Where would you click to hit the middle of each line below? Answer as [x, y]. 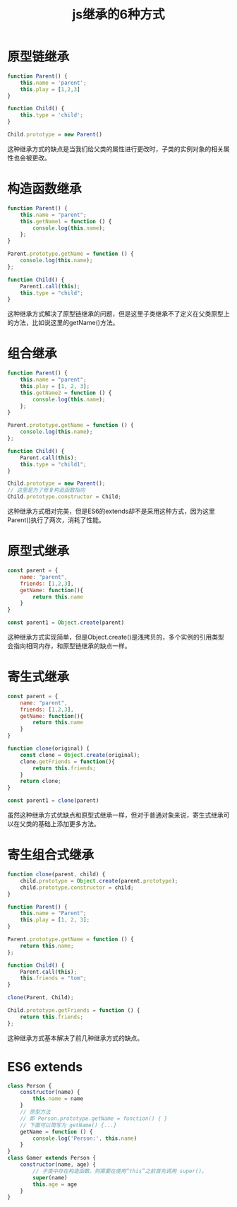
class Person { [30, 1085]
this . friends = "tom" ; [53, 978]
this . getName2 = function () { [66, 393]
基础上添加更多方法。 [69, 824]
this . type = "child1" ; [53, 464]
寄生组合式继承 [51, 855]
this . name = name [58, 1099]
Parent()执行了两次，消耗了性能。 [56, 520]
